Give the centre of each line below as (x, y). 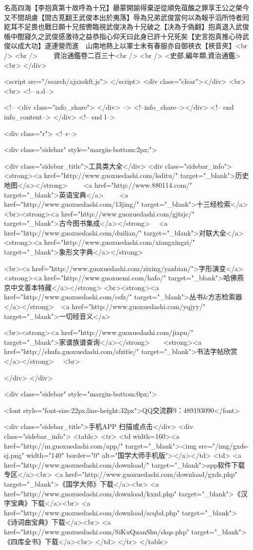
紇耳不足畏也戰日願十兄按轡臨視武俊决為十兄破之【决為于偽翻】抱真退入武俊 (126, 27)
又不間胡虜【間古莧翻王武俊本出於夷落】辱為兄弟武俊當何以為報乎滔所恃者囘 (126, 17)
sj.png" (14, 455)
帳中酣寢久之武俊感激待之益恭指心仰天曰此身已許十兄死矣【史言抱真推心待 (123, 36)
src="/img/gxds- (224, 445)
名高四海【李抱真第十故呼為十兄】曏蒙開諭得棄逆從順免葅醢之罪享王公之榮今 (126, 7)
